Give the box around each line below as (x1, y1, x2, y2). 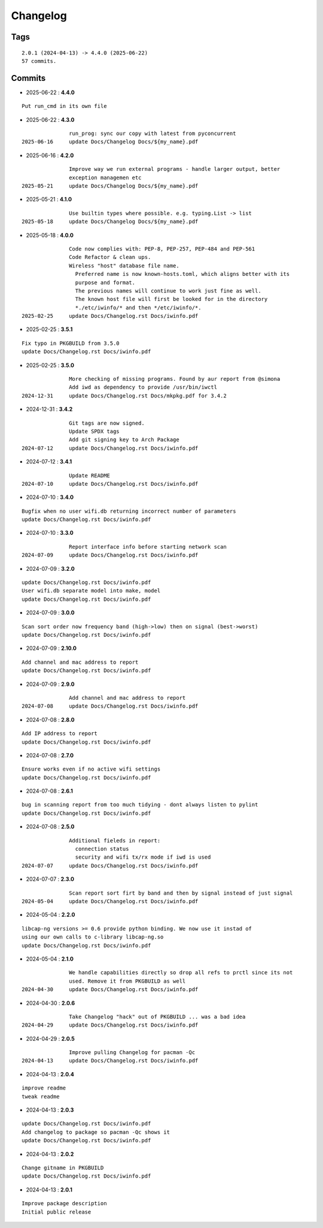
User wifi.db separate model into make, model (22, 588, 161, 594)
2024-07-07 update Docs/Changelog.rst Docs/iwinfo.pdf (22, 862, 199, 869)
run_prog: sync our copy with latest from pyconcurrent (69, 130, 236, 137)
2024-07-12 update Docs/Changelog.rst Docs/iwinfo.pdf (22, 444, 199, 452)
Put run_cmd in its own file (22, 103, 107, 110)
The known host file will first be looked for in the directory (75, 296, 268, 303)
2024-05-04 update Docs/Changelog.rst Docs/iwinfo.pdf (22, 898, 199, 905)
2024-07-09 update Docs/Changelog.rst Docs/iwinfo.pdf (22, 552, 199, 559)
